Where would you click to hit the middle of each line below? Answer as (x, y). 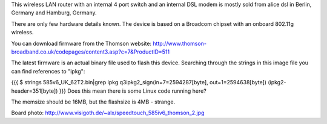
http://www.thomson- (180, 43)
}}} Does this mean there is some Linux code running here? (133, 91)
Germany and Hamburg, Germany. (54, 13)
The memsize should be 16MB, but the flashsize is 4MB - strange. (93, 102)
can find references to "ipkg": (48, 71)
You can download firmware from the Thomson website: (81, 43)
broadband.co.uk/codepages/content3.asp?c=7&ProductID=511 (90, 52)
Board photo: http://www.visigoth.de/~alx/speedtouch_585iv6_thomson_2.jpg (108, 113)
